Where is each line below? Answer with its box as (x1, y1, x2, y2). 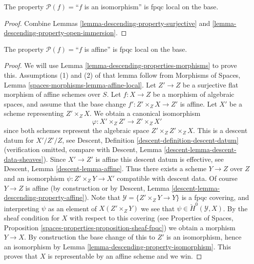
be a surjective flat (182, 79, 238, 89)
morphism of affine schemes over (4, 89, 101, 99)
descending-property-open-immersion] (4, 27, 116, 38)
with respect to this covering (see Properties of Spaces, (69, 213, 233, 222)
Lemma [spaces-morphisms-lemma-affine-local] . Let (4, 79, 156, 89)
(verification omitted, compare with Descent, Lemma (4, 144, 162, 154)
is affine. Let (180, 98, 217, 109)
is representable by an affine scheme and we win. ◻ (47, 251, 202, 261)
